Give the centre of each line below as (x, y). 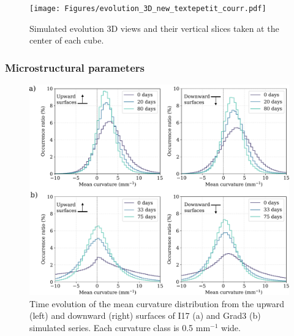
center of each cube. (67, 40)
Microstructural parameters (75, 67)
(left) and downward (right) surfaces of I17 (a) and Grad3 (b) (145, 315)
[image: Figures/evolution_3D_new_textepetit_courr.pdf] (148, 9)
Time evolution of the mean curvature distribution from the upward (157, 303)
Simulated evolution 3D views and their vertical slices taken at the (154, 28)
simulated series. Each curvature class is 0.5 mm (120, 327)
